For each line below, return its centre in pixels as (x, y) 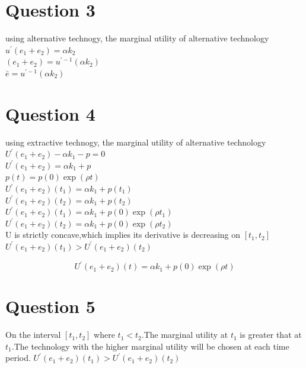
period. (18, 358)
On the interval (33, 335)
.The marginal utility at (185, 335)
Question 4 (50, 113)
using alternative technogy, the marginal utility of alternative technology (137, 38)
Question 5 (50, 306)
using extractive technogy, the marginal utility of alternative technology (136, 142)
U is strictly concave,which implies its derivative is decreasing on (123, 235)
